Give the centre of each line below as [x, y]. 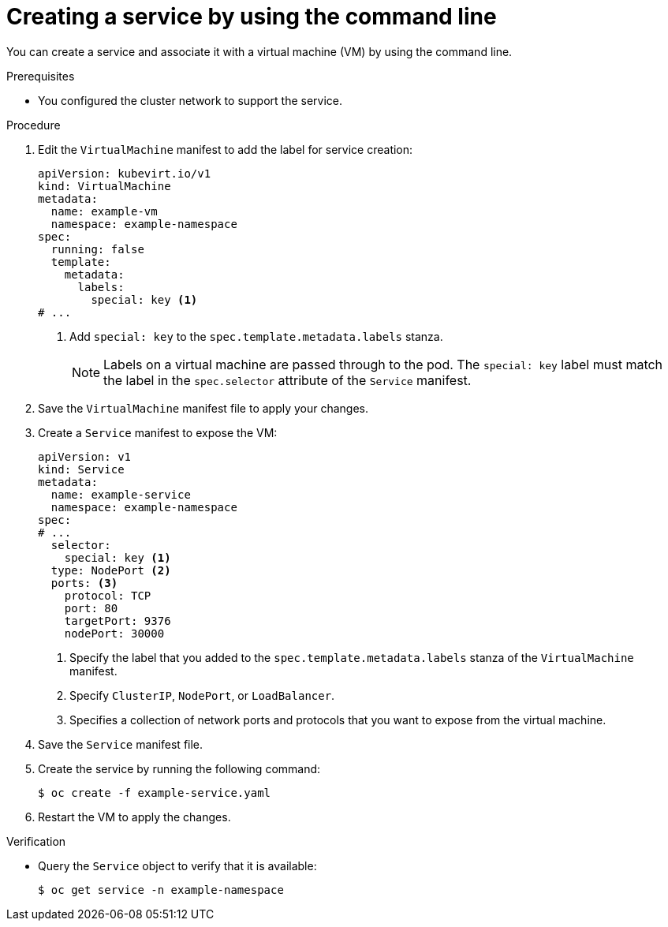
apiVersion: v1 [85, 456]
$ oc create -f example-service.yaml [155, 792]
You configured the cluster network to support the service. [190, 100]
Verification [36, 841]
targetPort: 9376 [118, 620]
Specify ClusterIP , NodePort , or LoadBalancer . [202, 695]
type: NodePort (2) [111, 570]
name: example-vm [104, 211]
